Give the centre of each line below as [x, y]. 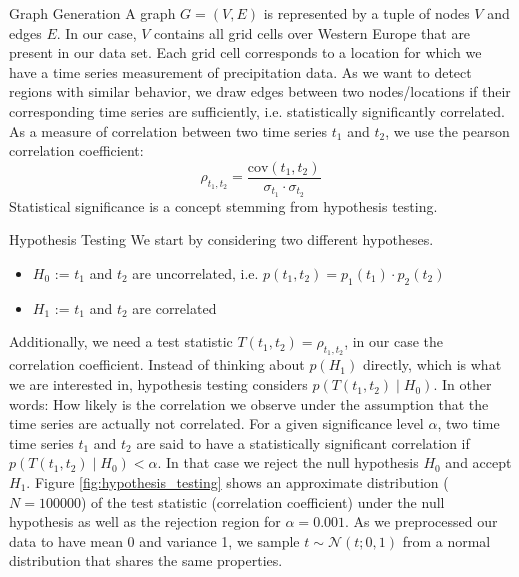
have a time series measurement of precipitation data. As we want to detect [240, 71]
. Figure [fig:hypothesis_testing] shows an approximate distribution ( [237, 482]
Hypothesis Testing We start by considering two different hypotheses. [221, 239]
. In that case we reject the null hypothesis [288, 462]
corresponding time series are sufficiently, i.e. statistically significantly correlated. [257, 110]
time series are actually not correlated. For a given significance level [216, 423]
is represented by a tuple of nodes [366, 13]
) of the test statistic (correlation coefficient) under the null [262, 501]
